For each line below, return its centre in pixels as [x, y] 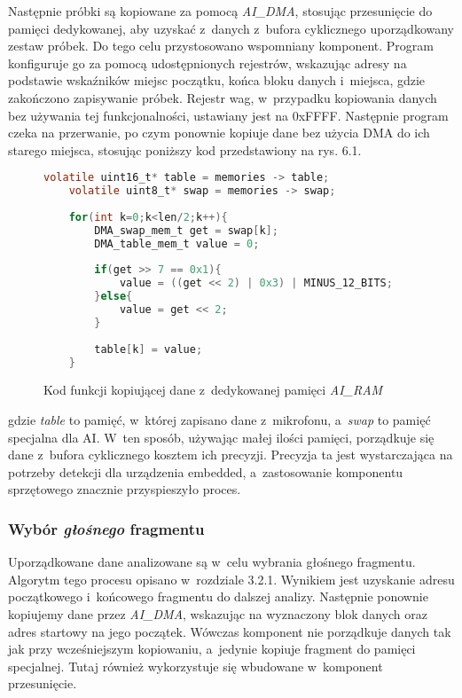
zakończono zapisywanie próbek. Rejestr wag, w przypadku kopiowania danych [223, 97]
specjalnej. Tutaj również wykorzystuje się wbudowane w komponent [196, 666]
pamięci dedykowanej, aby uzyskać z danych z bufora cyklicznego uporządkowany [231, 28]
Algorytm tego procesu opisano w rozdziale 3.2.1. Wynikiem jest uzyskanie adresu [231, 579]
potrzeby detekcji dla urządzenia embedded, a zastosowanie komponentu [206, 471]
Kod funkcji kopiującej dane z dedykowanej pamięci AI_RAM [213, 390]
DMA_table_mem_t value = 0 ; [177, 243]
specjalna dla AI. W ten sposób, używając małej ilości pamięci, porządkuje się [221, 437]
